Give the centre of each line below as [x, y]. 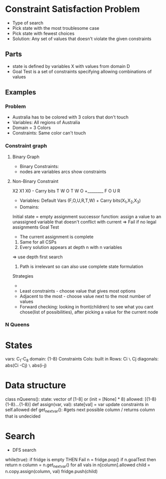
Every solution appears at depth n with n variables [71, 247]
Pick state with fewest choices [43, 33]
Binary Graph [26, 157]
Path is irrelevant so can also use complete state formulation [82, 266]
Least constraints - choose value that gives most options [78, 291]
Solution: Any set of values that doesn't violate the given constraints [82, 39]
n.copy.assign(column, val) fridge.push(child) [52, 471]
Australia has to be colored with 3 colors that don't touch [70, 117]
